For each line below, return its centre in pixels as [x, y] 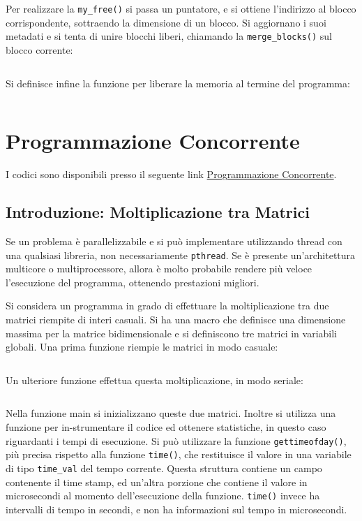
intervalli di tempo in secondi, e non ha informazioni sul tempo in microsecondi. [176, 509]
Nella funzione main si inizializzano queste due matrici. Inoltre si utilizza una [171, 413]
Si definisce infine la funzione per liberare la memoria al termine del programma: [178, 83]
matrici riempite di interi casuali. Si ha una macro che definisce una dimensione [176, 320]
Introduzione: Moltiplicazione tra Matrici [158, 212]
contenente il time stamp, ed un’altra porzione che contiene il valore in [157, 482]
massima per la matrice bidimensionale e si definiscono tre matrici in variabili [172, 333]
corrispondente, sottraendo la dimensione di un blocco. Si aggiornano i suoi [166, 22]
